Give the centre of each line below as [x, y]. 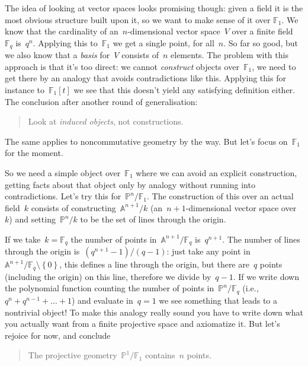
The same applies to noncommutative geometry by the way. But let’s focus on [146, 141]
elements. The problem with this [230, 55]
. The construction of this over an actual [220, 196]
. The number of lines [261, 239]
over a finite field [262, 31]
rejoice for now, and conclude [58, 335]
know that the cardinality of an [62, 31]
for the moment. [34, 153]
